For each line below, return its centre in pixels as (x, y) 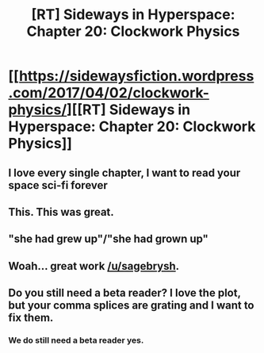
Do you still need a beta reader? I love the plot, (124, 293)
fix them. (31, 318)
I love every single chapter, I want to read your (124, 173)
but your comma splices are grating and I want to (132, 306)
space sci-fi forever (58, 185)
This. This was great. (61, 212)
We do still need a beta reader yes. (76, 340)
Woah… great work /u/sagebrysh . (94, 266)
